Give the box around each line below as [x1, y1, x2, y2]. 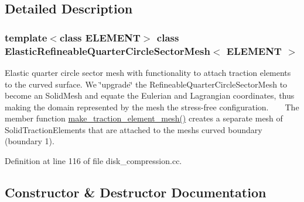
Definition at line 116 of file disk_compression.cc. [5, 155, 182, 167]
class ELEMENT [59, 30, 141, 44]
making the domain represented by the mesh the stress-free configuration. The [5, 100, 299, 113]
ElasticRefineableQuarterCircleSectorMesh [5, 43, 210, 58]
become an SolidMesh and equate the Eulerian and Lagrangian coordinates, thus [5, 89, 295, 102]
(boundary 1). [5, 135, 54, 147]
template [5, 30, 47, 44]
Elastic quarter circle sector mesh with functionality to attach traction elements [5, 66, 291, 78]
